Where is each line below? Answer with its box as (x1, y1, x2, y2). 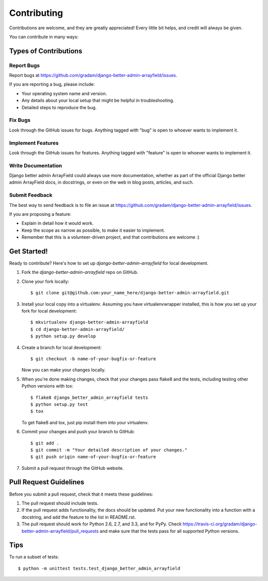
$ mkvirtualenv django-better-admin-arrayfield (30, 320, 148, 325)
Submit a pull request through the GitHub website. (21, 465, 124, 471)
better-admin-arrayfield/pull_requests (21, 528, 99, 534)
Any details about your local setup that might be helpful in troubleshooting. (21, 97, 175, 104)
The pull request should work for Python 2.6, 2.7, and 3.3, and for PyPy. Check (21, 521, 182, 527)
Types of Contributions (9, 47, 82, 55)
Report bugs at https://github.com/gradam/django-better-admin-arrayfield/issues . (9, 72, 178, 78)
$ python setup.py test (30, 401, 88, 407)
